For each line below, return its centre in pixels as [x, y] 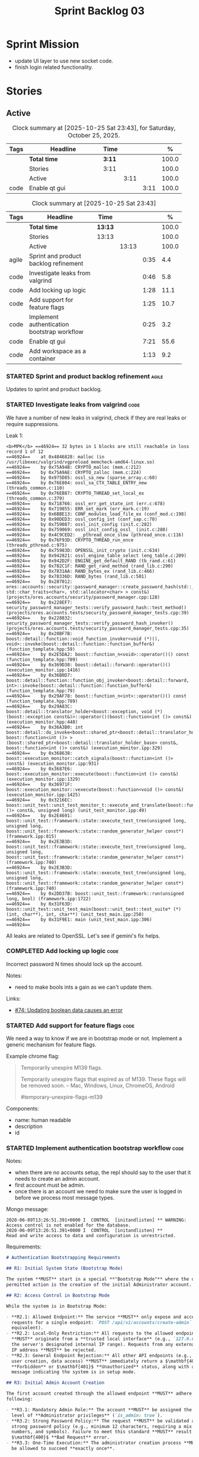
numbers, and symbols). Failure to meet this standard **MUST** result [102, 1432]
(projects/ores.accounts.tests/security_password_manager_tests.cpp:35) [98, 628]
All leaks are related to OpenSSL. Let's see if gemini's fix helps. [83, 936]
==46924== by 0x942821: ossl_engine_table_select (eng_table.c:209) [96, 556]
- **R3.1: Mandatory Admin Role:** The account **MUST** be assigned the [99, 1409]
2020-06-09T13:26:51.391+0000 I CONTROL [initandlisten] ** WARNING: [96, 1220]
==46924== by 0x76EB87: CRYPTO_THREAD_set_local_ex [75, 493]
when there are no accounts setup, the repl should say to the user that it [103, 1172]
